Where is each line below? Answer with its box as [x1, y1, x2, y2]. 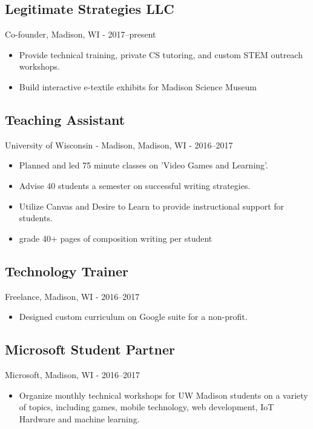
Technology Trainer [5, 261, 129, 280]
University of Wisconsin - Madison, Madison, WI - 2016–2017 [5, 138, 233, 151]
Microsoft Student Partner [5, 340, 176, 359]
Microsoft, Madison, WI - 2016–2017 [5, 368, 140, 381]
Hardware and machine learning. [19, 412, 140, 425]
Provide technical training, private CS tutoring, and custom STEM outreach [19, 48, 303, 61]
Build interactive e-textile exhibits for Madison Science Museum [19, 80, 257, 93]
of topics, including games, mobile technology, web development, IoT [19, 401, 274, 413]
